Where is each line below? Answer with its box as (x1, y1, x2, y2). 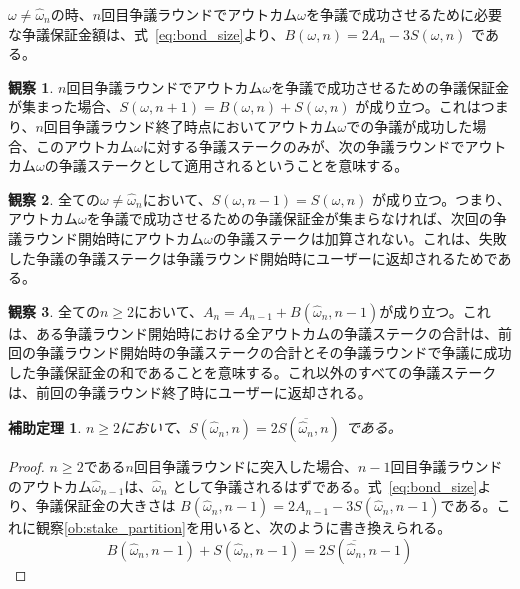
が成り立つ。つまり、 (371, 188, 511, 209)
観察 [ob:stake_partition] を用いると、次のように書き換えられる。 (35, 517, 452, 538)
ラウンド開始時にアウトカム (21, 227, 204, 248)
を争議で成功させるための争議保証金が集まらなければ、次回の (86, 208, 493, 229)
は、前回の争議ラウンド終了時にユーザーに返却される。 (8, 381, 372, 402)
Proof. (8, 456, 45, 477)
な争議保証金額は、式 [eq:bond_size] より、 (8, 23, 285, 44)
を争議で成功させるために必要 (305, 4, 502, 24)
